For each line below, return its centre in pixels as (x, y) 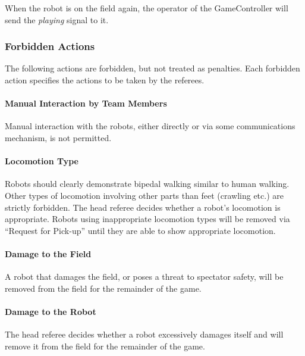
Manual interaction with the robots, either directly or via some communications (150, 126)
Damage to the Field (48, 253)
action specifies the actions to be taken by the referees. (105, 80)
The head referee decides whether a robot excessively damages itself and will (144, 334)
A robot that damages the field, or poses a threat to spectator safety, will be (144, 277)
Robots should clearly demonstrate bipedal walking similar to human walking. (147, 184)
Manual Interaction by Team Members (86, 103)
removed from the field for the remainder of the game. (103, 288)
